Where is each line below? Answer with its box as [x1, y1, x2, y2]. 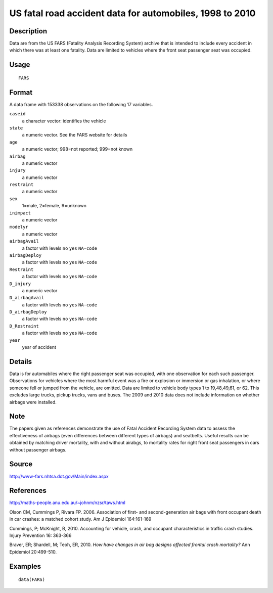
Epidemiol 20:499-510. [9, 549, 57, 555]
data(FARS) [18, 577, 45, 582]
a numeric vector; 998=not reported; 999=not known [22, 146, 133, 152]
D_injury [9, 281, 31, 287]
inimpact [9, 210, 31, 216]
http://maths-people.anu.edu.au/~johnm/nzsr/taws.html [9, 499, 126, 506]
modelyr [9, 224, 29, 230]
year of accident [22, 344, 57, 350]
